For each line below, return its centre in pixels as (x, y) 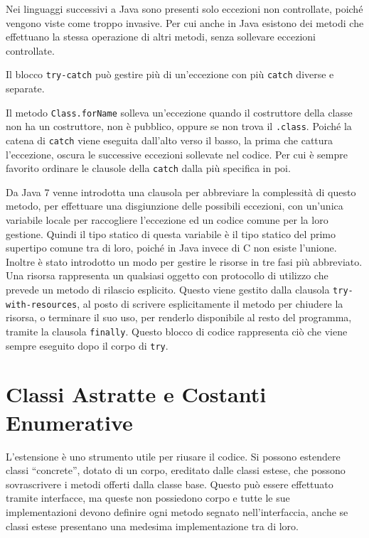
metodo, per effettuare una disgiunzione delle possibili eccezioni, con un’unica (175, 206)
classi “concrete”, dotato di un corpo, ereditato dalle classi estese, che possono (176, 470)
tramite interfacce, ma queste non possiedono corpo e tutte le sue (148, 498)
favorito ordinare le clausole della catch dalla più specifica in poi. (148, 168)
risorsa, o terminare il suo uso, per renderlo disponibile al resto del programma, (179, 317)
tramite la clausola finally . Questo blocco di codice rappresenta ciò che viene (177, 331)
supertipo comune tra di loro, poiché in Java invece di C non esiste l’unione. (171, 248)
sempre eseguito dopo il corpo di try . (87, 345)
